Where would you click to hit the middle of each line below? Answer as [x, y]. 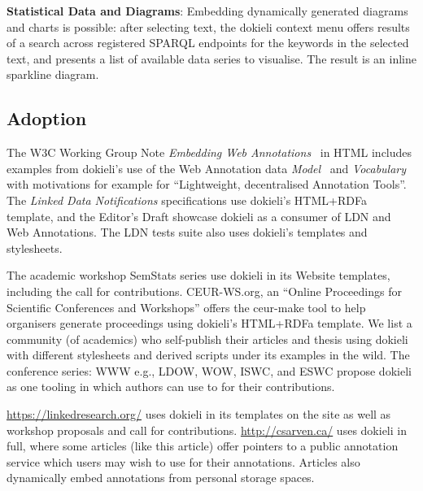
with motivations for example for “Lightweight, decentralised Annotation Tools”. [207, 184]
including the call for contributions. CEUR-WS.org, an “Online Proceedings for [204, 291]
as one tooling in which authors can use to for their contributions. [171, 387]
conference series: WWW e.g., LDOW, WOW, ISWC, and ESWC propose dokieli [209, 370]
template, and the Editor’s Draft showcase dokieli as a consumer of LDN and [199, 216]
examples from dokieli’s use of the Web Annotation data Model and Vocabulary [207, 168]
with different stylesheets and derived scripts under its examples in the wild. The [208, 355]
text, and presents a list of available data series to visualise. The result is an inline [211, 58]
